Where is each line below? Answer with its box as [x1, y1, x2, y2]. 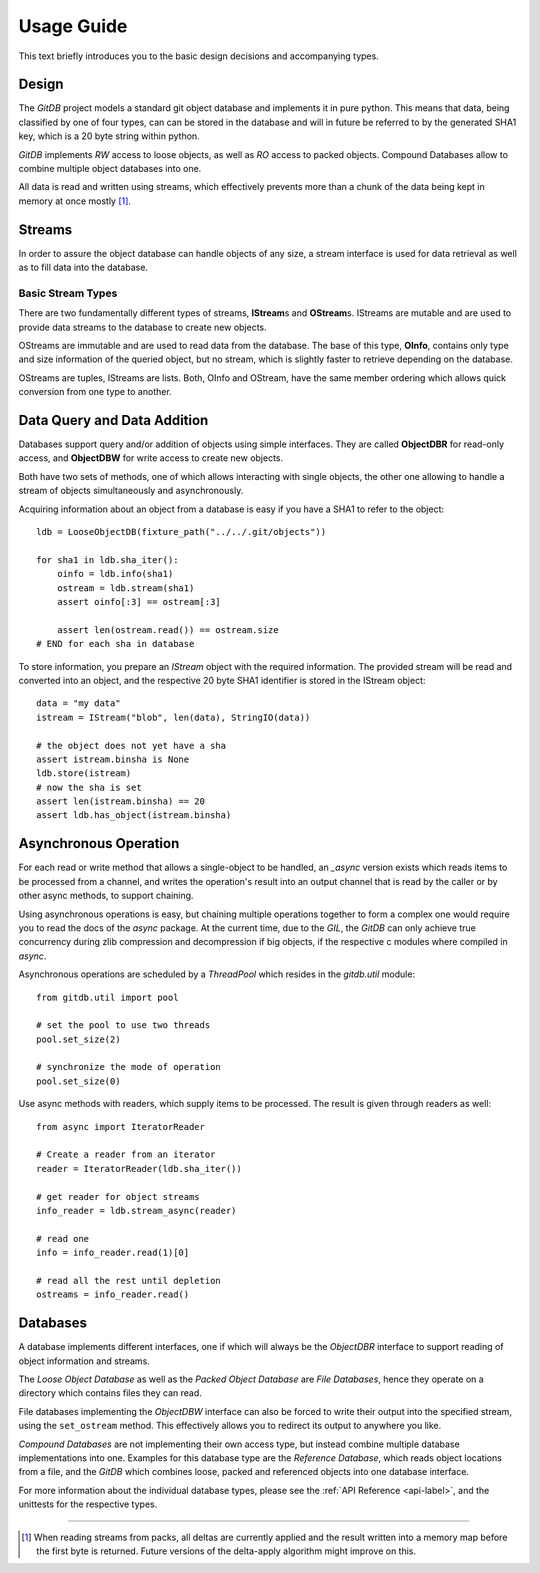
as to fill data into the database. [18, 261, 149, 274]
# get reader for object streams [36, 1191, 200, 1202]
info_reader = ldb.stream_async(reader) [36, 1205, 237, 1216]
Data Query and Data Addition [18, 412, 209, 429]
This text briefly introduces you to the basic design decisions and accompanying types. [18, 50, 379, 62]
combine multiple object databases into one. [18, 163, 202, 175]
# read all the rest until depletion [36, 1275, 222, 1286]
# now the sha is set [36, 781, 142, 793]
